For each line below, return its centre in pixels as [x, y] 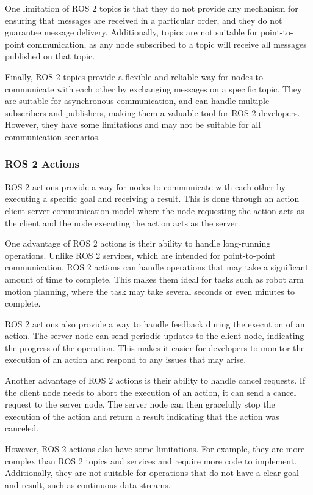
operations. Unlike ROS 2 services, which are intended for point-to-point [140, 255]
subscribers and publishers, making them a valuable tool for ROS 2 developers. [153, 112]
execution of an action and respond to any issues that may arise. [126, 359]
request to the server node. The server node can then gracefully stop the [140, 404]
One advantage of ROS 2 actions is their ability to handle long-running [138, 243]
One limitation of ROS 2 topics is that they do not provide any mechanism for [152, 8]
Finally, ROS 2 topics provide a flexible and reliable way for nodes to [134, 76]
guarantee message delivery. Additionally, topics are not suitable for [131, 32]
